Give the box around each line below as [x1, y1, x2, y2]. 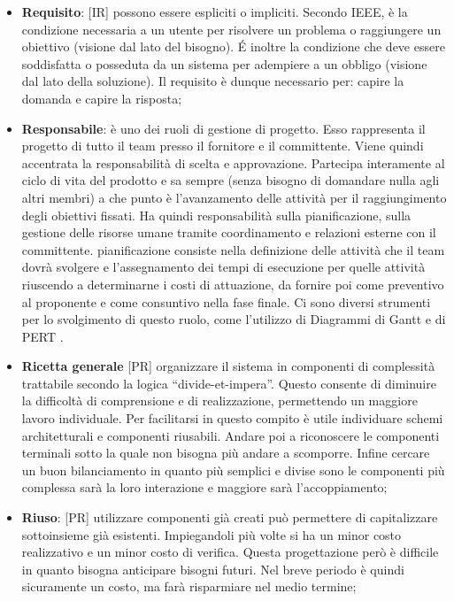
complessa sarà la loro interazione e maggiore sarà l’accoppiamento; [21, 478, 388, 497]
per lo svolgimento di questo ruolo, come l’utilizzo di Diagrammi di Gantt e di [21, 310, 446, 328]
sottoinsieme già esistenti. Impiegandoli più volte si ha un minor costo [21, 525, 402, 543]
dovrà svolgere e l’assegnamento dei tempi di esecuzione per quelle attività [21, 258, 426, 276]
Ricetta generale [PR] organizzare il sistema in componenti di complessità [21, 357, 435, 375]
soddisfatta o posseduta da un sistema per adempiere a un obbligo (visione [21, 54, 427, 73]
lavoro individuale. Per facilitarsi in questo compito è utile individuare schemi [21, 409, 443, 428]
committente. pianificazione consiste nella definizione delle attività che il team [21, 240, 445, 258]
